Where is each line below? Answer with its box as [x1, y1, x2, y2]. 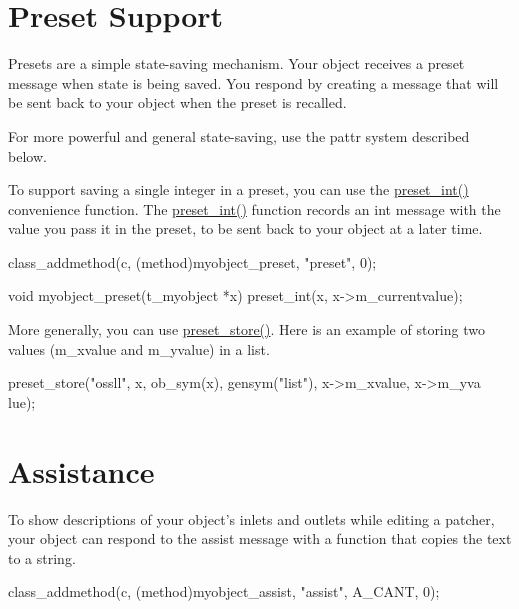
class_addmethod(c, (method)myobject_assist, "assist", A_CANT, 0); [8, 581, 440, 602]
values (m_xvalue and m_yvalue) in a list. [8, 338, 270, 359]
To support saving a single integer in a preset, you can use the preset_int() [8, 179, 469, 200]
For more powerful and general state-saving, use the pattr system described [8, 125, 470, 146]
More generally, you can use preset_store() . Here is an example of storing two [8, 319, 485, 340]
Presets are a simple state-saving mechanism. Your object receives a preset [8, 53, 465, 74]
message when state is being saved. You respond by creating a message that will [8, 72, 499, 93]
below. [8, 145, 47, 166]
